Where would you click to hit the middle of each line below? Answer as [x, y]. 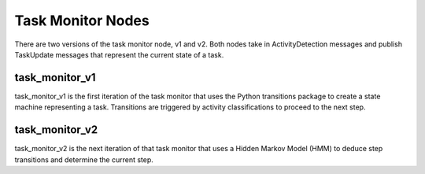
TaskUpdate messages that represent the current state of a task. [119, 54]
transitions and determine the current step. [84, 159]
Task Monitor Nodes [82, 20]
